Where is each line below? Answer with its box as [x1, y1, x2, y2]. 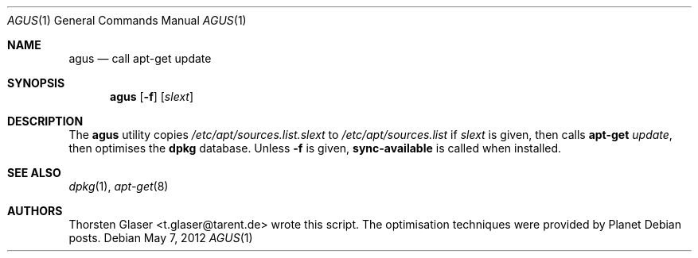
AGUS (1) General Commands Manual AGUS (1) [7, 13, 247, 27]
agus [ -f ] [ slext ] [110, 90, 193, 103]
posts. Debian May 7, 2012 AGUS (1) [68, 231, 253, 245]
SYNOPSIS [7, 76, 65, 90]
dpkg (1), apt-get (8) [68, 179, 169, 193]
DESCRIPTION [7, 114, 84, 128]
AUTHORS [7, 204, 63, 218]
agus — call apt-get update [68, 52, 212, 65]
